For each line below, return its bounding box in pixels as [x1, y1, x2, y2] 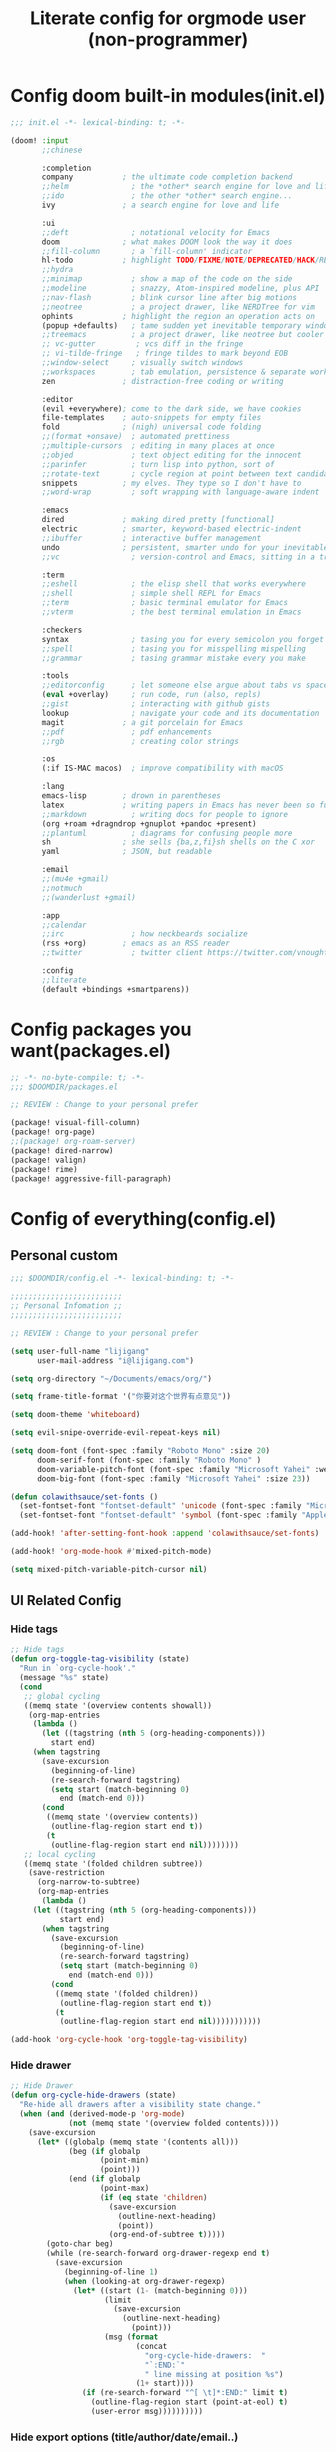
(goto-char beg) [46, 2239, 114, 2249]
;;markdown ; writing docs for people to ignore [41, 809, 288, 819]
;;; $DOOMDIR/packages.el [10, 1082, 118, 1092]
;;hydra [41, 265, 74, 275]
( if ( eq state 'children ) [99, 2192, 208, 2202]
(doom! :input [10, 135, 70, 146]
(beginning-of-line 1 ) [63, 2267, 159, 2277]
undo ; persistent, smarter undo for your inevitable [41, 542, 329, 552]
